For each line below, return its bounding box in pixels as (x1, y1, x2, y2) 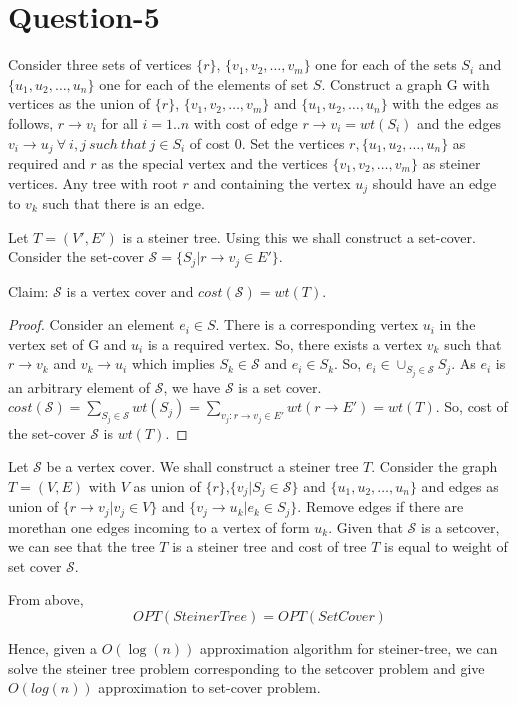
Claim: (8, 280, 49, 301)
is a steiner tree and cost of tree (172, 536, 367, 557)
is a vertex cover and (66, 280, 194, 301)
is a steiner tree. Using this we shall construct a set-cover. (122, 226, 476, 247)
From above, (8, 589, 84, 610)
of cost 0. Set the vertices (189, 132, 345, 153)
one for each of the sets (315, 54, 457, 75)
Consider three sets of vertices (8, 54, 192, 75)
